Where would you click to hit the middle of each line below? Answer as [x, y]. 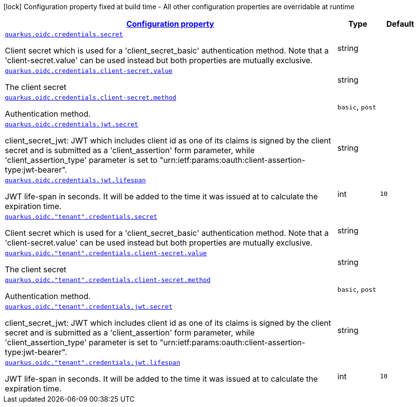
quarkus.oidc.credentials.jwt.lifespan [75, 180]
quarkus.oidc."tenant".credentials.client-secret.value [106, 253]
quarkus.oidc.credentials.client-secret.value [89, 71]
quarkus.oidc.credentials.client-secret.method [91, 97]
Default [400, 24]
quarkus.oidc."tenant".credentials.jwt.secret [89, 307]
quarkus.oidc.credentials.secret [64, 34]
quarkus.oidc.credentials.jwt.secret [72, 124]
